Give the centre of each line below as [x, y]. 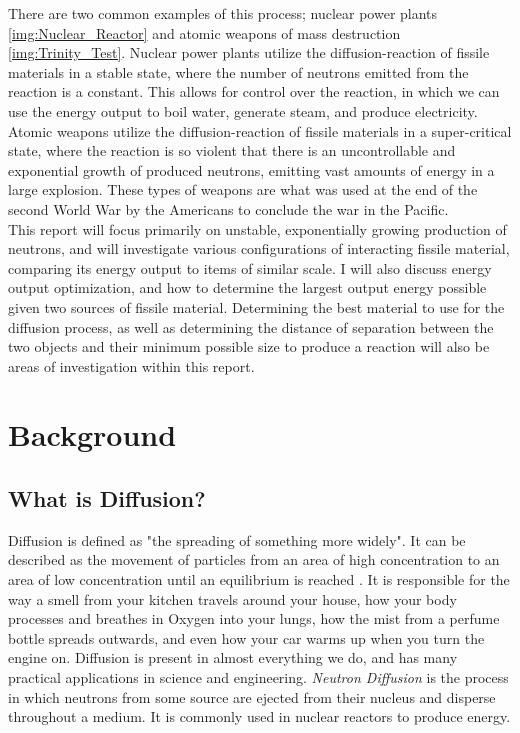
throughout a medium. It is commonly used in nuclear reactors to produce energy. [259, 716]
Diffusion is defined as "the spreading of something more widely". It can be [237, 539]
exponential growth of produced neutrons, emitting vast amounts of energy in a [251, 169]
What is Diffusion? [107, 498]
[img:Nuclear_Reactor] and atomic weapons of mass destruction [204, 32]
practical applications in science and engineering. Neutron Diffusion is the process [258, 677]
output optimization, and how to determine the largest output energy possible [247, 287]
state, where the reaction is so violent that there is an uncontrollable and [232, 150]
